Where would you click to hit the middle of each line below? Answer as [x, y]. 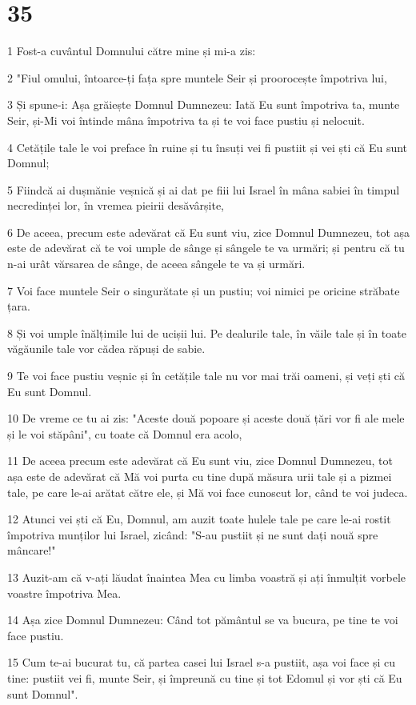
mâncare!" [32, 550]
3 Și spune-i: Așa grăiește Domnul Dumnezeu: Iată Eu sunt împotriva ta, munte [204, 104]
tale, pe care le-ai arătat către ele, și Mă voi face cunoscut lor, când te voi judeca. [208, 492]
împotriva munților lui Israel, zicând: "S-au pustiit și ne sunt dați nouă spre [193, 534]
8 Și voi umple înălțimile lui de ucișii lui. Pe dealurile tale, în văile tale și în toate [207, 332]
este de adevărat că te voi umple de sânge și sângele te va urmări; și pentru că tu [206, 248]
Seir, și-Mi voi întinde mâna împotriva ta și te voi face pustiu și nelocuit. [186, 120]
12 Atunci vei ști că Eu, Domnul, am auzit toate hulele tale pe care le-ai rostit [199, 519]
